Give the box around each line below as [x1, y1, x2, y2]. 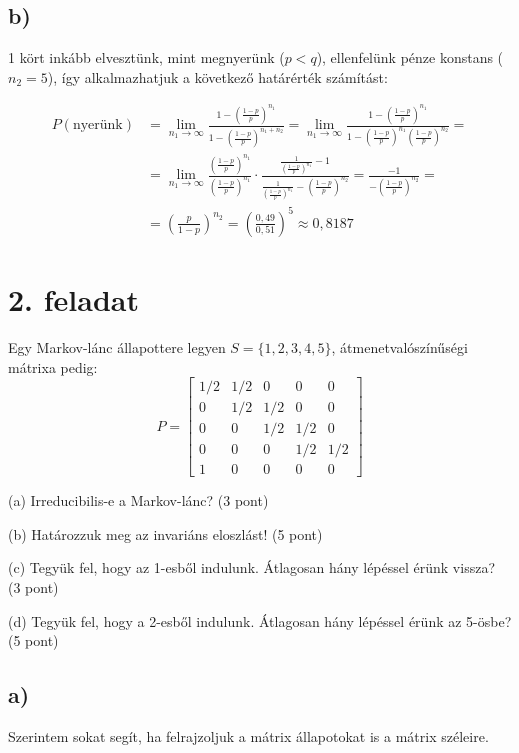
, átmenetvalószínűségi [331, 336, 468, 357]
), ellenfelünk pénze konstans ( [316, 47, 504, 68]
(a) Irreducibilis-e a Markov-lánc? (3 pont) [8, 490, 269, 511]
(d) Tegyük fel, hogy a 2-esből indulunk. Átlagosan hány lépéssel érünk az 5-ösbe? [8, 610, 512, 631]
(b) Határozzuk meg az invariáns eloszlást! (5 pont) [8, 523, 323, 544]
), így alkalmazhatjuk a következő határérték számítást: [47, 66, 388, 87]
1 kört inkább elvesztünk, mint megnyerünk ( [8, 47, 285, 68]
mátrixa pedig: [8, 356, 98, 377]
